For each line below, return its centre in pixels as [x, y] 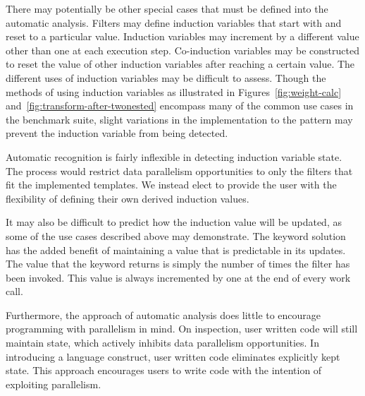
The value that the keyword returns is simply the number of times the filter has [178, 264]
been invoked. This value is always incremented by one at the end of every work [178, 277]
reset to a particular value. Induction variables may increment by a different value [182, 36]
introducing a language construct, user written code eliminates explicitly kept [173, 356]
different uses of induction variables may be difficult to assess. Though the [166, 77]
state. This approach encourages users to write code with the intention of [164, 370]
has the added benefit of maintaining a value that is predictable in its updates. [176, 250]
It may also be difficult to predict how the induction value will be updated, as [174, 222]
